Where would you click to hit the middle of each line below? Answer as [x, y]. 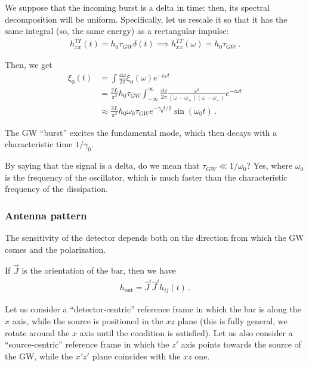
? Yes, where [270, 165]
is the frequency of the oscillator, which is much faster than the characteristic [146, 177]
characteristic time [39, 144]
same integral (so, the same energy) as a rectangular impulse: [117, 31]
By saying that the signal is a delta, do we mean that [102, 165]
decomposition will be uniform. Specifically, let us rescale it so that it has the [146, 19]
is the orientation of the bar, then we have [99, 270]
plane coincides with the [136, 356]
